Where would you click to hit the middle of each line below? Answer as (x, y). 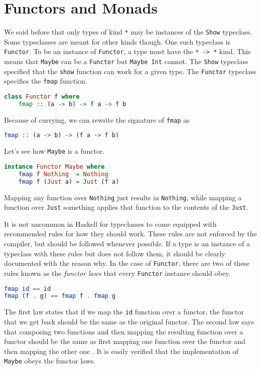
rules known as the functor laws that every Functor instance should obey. (117, 273)
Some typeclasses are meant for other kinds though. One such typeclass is (117, 41)
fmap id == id (28, 289)
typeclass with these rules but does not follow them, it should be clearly (115, 253)
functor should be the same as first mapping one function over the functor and (125, 341)
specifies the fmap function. (46, 81)
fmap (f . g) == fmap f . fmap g (60, 296)
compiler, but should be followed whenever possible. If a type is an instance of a (127, 244)
